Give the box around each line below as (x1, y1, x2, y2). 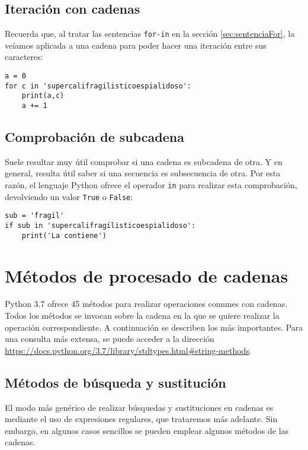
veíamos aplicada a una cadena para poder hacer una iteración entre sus (5, 39, 267, 51)
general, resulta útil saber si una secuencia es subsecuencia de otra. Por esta (5, 167, 281, 179)
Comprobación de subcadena (5, 128, 184, 146)
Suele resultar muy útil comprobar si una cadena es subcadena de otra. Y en (5, 155, 283, 167)
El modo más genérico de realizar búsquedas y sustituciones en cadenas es (5, 401, 274, 413)
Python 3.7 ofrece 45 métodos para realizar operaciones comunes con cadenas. (5, 297, 288, 310)
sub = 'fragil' (5, 211, 65, 220)
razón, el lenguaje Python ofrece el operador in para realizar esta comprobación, (5, 179, 297, 191)
